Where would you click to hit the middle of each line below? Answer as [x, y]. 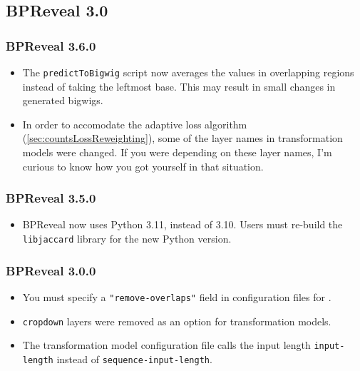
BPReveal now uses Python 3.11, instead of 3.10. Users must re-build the [182, 224]
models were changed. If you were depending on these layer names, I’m [177, 152]
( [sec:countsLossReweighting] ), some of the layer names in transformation [182, 138]
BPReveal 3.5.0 [51, 198]
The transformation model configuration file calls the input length [166, 345]
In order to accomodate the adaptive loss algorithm [135, 124]
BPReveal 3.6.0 [51, 45]
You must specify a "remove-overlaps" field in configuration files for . [177, 296]
